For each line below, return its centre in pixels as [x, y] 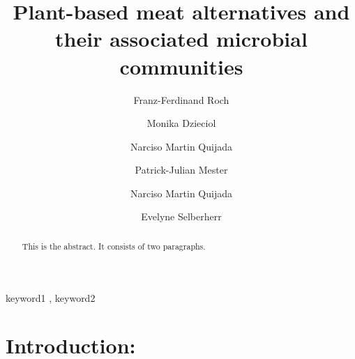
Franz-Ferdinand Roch [181, 99]
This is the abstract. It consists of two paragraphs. [114, 246]
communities [181, 66]
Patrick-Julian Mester [181, 170]
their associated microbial [181, 39]
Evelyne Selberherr [181, 216]
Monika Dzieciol [181, 123]
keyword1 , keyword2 [51, 297]
